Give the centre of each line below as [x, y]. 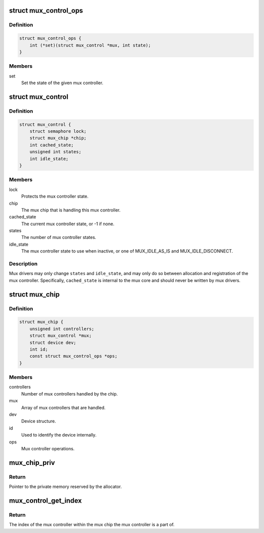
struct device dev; [53, 342]
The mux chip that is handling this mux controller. [71, 210]
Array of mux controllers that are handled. [64, 407]
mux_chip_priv [32, 463]
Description [23, 264]
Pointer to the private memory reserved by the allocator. [66, 487]
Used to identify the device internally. [59, 435]
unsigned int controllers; [62, 329]
